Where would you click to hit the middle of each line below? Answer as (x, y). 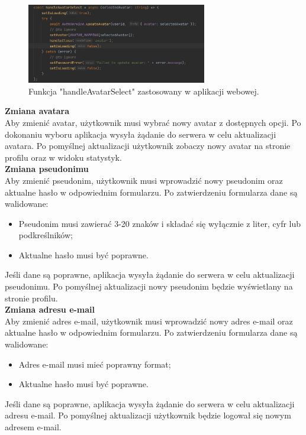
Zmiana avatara (37, 111)
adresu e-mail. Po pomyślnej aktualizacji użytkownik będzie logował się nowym (148, 415)
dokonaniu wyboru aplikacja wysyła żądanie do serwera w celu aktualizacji (141, 134)
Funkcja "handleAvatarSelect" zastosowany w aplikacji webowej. (144, 91)
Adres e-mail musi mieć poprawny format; (95, 364)
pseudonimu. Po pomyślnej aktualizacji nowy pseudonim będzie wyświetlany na (149, 286)
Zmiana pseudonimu (47, 169)
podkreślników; (46, 235)
